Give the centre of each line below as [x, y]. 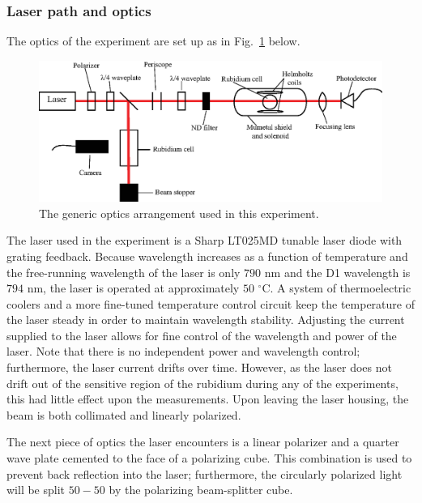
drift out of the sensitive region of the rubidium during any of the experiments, [202, 383]
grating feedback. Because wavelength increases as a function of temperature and [207, 256]
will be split [36, 490]
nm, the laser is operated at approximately [133, 288]
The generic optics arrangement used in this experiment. [179, 213]
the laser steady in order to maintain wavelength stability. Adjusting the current [206, 320]
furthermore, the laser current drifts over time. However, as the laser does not [199, 367]
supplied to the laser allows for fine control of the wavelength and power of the [202, 335]
